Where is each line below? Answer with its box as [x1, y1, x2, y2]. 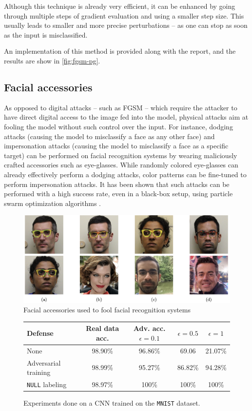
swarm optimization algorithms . [4, 198, 101, 208]
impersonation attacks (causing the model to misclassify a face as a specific [4, 141, 229, 151]
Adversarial [27, 357, 61, 368]
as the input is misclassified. [4, 29, 88, 40]
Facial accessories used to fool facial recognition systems [23, 305, 191, 315]
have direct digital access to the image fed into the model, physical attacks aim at [4, 112, 249, 122]
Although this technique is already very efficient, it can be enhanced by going [4, 1, 235, 11]
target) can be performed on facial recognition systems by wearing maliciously [4, 150, 237, 160]
